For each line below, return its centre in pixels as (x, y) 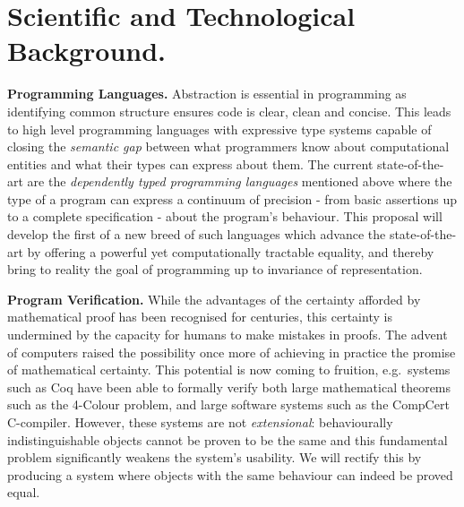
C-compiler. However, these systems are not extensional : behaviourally (200, 422)
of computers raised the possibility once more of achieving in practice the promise (232, 352)
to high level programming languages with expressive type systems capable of (219, 129)
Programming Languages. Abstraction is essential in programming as (207, 94)
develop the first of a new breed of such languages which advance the (197, 234)
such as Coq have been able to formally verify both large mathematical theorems (229, 387)
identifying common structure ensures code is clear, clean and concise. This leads (229, 111)
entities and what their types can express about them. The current (190, 163)
